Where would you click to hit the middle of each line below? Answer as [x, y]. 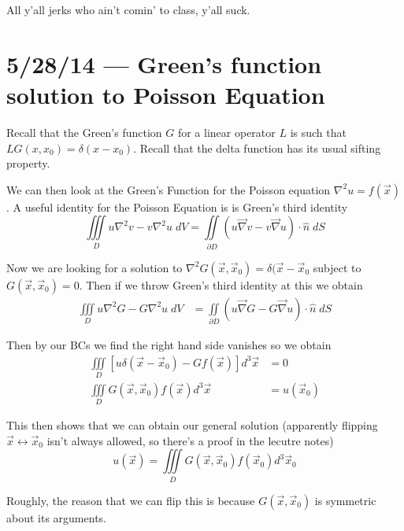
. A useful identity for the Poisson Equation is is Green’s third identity [177, 206]
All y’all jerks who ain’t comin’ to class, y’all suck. [128, 9]
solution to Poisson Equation [166, 94]
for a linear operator [226, 132]
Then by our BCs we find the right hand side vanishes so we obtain [169, 344]
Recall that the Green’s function [84, 132]
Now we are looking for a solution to [95, 267]
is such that [318, 132]
